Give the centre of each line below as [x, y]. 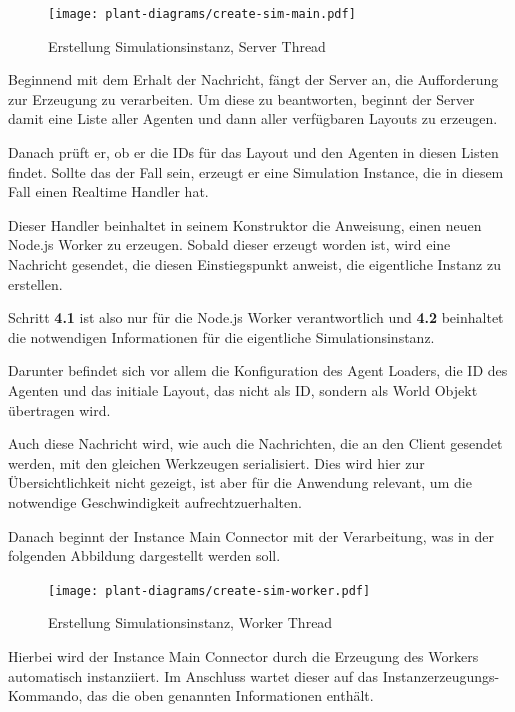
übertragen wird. [59, 409]
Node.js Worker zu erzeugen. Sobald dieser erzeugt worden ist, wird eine [229, 244]
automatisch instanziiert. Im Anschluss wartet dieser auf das [193, 675]
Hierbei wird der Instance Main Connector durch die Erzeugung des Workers [243, 655]
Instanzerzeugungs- [441, 675]
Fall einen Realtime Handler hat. [108, 191]
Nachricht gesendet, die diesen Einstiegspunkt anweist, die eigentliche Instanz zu [254, 264]
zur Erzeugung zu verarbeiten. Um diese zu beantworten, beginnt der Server [241, 98]
